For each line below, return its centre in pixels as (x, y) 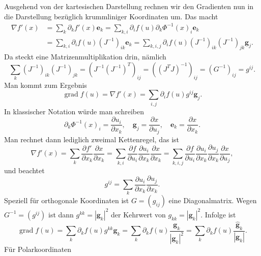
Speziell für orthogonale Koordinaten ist (67, 200)
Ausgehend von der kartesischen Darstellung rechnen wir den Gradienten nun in (129, 6)
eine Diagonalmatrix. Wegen (213, 200)
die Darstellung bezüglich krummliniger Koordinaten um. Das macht (111, 16)
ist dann (61, 214)
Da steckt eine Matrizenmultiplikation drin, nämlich (85, 57)
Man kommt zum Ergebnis (46, 85)
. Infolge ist (218, 214)
